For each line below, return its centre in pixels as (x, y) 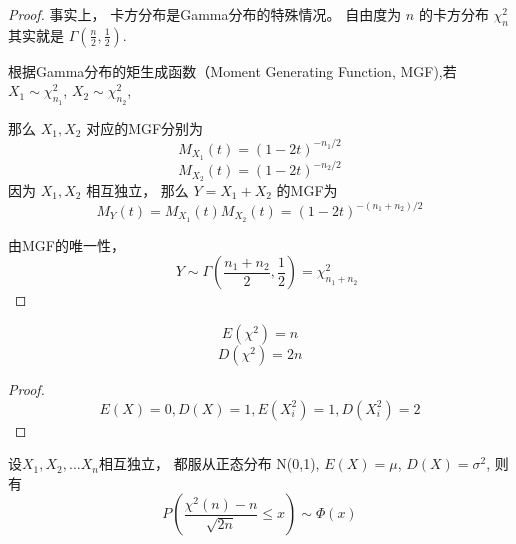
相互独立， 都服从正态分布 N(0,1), (209, 463)
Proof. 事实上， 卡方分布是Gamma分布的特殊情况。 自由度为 (205, 14)
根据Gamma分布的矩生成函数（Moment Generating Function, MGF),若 (232, 70)
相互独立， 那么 (137, 189)
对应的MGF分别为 (145, 127)
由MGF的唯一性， (66, 244)
